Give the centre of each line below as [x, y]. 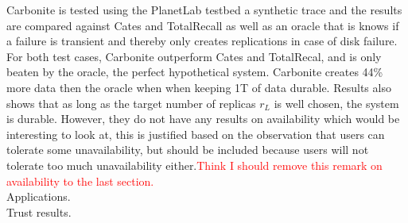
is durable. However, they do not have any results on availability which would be [203, 119]
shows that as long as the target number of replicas [131, 103]
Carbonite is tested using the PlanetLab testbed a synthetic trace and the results [204, 10]
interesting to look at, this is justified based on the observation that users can [196, 134]
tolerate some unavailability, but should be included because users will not [188, 150]
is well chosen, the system [336, 103]
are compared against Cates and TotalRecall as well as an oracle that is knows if [203, 25]
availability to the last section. [80, 181]
